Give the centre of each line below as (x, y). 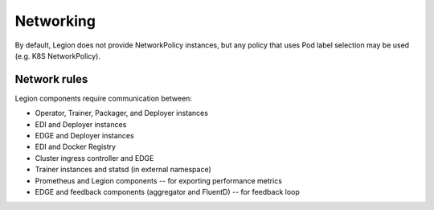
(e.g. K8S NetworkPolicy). (57, 56)
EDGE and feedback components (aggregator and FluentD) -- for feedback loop (168, 191)
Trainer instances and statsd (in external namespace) (123, 170)
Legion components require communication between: (104, 98)
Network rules (51, 79)
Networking (55, 21)
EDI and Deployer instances (81, 124)
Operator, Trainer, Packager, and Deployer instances (122, 113)
